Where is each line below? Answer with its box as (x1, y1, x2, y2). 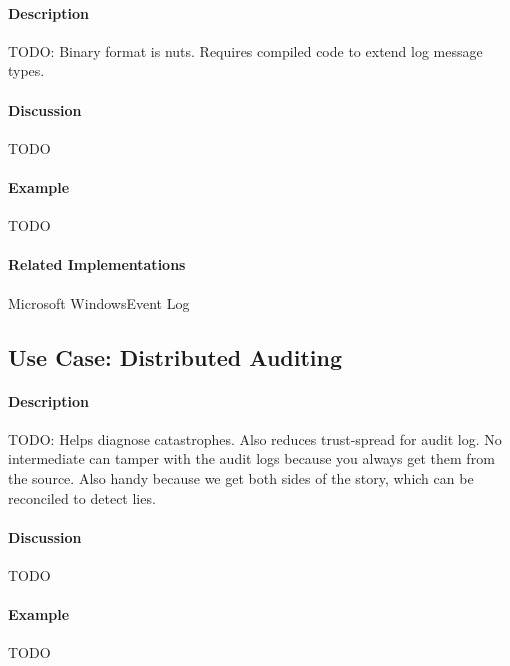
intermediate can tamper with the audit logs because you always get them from (8, 448, 495, 469)
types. (8, 60, 45, 81)
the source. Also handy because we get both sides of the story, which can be (8, 467, 474, 488)
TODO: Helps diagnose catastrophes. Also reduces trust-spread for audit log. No (8, 428, 502, 449)
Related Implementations (8, 254, 186, 275)
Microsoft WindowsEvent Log (8, 292, 190, 313)
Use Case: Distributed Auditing (8, 341, 343, 372)
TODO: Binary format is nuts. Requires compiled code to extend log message (8, 40, 483, 61)
